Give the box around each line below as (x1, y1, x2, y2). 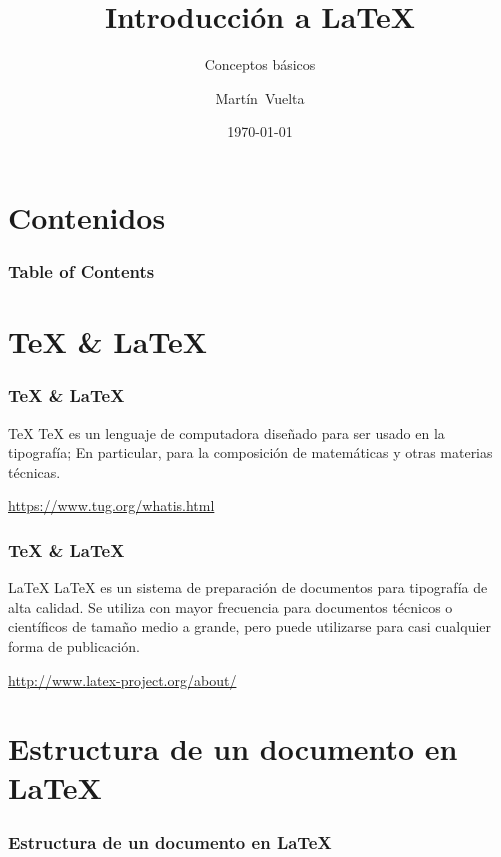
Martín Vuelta (215, 87, 305, 108)
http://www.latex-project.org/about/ (8, 669, 237, 690)
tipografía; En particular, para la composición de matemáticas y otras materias (8, 442, 493, 463)
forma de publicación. (8, 635, 140, 656)
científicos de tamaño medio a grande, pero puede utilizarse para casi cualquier (8, 616, 492, 637)
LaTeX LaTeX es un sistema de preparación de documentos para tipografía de (8, 577, 488, 598)
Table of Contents (8, 259, 155, 284)
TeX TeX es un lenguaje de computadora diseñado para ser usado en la (8, 422, 445, 443)
